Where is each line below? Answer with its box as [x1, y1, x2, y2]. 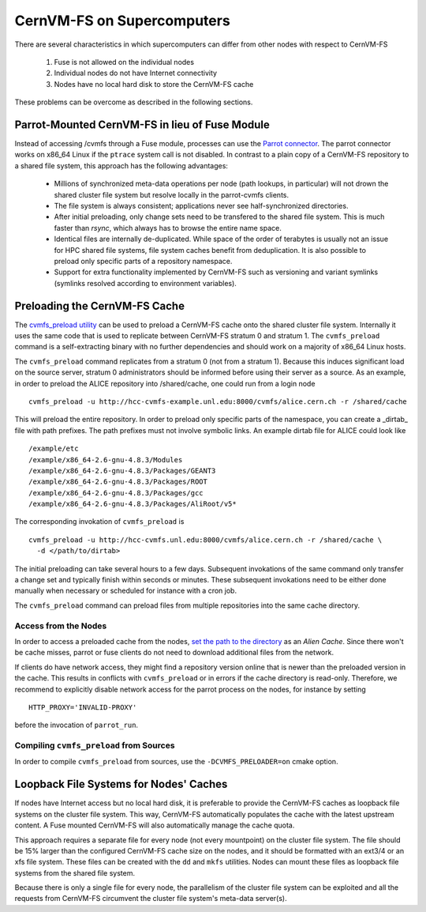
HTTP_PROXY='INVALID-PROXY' [28, 703, 137, 711]
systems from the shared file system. [14, 868, 136, 877]
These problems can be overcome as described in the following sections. [14, 97, 253, 107]
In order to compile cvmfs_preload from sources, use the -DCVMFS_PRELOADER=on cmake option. [14, 757, 338, 767]
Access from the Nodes [14, 620, 107, 631]
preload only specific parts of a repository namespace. [54, 256, 233, 266]
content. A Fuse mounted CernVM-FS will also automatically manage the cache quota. [14, 820, 295, 830]
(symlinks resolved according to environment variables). [54, 278, 237, 288]
